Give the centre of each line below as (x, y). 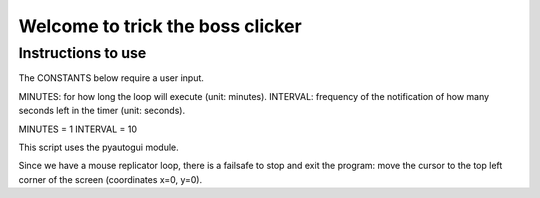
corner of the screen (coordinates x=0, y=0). (110, 179)
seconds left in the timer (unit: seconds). (101, 111)
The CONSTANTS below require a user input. (111, 78)
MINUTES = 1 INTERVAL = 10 (78, 129)
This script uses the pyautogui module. (98, 147)
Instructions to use (82, 53)
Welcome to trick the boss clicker (160, 26)
